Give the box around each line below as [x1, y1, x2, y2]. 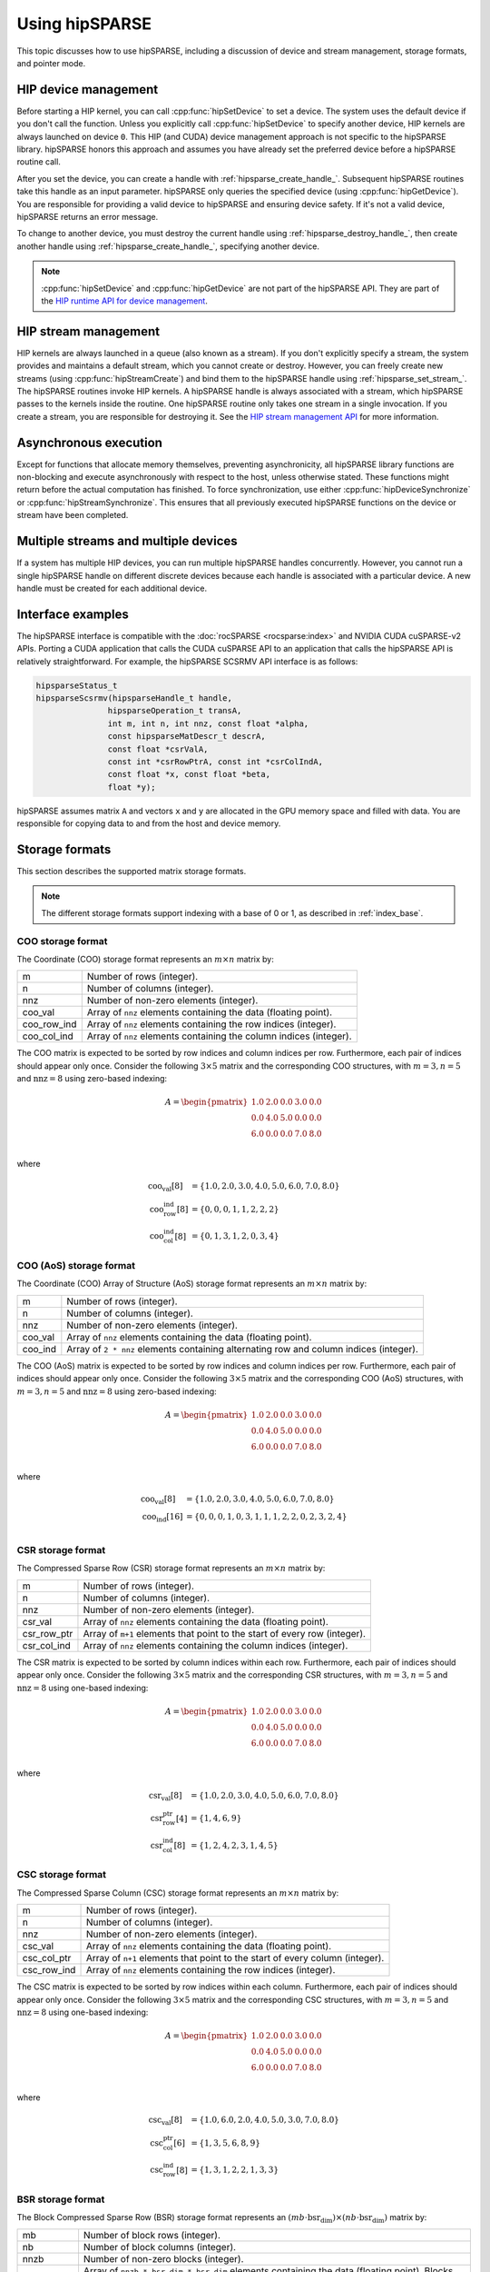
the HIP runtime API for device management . [41, 295, 208, 306]
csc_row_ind [22, 1964, 76, 1977]
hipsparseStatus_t [35, 680, 118, 691]
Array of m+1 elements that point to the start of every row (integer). [83, 1627, 367, 1639]
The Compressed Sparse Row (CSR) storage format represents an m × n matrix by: [16, 1563, 326, 1574]
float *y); [107, 782, 156, 792]
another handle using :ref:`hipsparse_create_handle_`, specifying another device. [16, 241, 319, 252]
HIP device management [16, 82, 159, 97]
